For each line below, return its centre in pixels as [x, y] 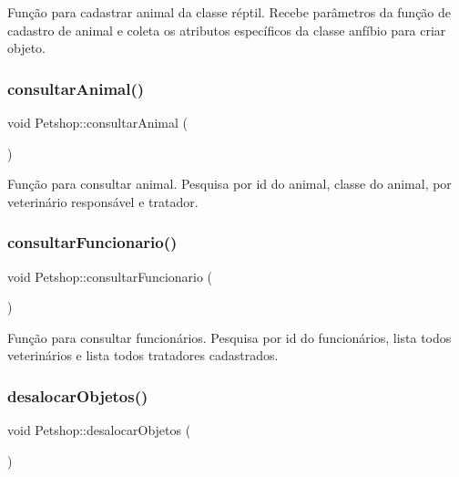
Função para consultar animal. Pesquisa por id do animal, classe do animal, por [229, 184]
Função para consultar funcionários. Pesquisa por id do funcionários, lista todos [229, 337]
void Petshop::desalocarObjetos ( [99, 430]
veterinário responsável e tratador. [103, 201]
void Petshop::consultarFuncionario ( [110, 276]
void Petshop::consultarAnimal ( [97, 122]
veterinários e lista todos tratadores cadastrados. [143, 355]
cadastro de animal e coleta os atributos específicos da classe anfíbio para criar [227, 30]
